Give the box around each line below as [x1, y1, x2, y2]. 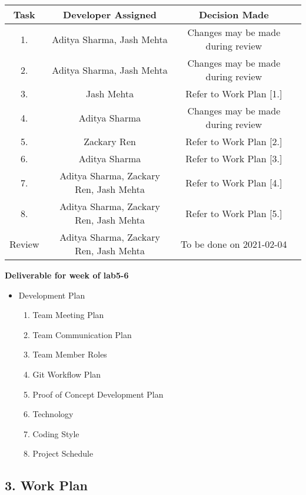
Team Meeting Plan [32, 309, 104, 321]
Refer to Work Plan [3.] [185, 152, 282, 165]
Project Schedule [32, 447, 94, 460]
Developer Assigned [63, 8, 157, 21]
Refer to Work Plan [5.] [185, 206, 282, 220]
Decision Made [198, 8, 269, 21]
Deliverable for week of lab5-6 [5, 269, 129, 281]
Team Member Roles [32, 348, 107, 360]
